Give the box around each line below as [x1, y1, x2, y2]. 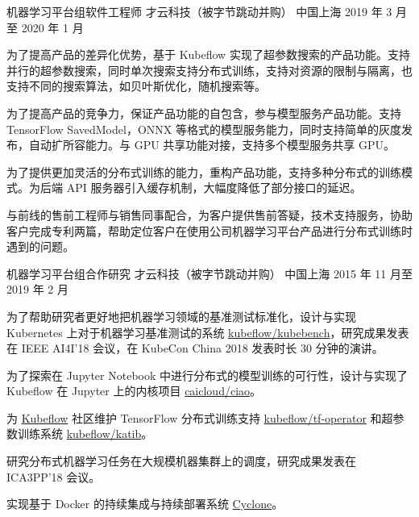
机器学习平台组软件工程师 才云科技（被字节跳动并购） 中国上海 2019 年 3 [6, 3, 392, 19]
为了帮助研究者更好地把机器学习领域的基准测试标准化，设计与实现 [6, 307, 356, 324]
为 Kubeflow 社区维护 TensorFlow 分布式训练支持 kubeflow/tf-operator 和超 [6, 409, 393, 426]
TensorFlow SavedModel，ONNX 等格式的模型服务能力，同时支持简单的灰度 [6, 120, 401, 137]
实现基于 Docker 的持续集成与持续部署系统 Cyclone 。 [6, 495, 284, 512]
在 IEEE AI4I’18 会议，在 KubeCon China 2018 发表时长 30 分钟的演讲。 [6, 340, 384, 356]
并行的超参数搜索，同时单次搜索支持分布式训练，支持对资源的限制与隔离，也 [6, 61, 413, 78]
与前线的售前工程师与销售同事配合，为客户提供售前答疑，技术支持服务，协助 [6, 206, 413, 223]
